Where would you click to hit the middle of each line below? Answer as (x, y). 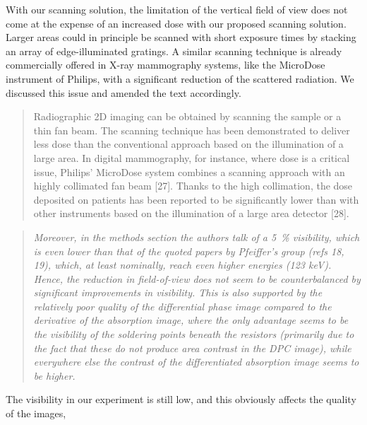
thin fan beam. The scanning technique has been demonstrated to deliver (192, 130)
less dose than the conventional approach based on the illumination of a (188, 144)
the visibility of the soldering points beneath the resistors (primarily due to (194, 334)
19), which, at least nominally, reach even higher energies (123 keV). (182, 265)
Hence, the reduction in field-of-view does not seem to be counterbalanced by (197, 278)
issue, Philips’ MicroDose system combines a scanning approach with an (189, 171)
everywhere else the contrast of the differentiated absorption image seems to (196, 362)
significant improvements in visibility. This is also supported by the (178, 292)
